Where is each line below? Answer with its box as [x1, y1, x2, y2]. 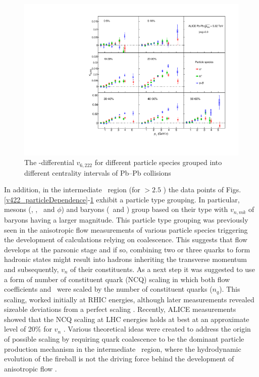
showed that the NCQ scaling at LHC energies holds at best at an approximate [4, 313, 249, 324]
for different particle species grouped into [94, 157, 222, 168]
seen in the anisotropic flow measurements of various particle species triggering [4, 224, 248, 235]
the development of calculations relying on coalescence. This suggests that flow [4, 234, 247, 245]
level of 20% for [4, 324, 52, 334]
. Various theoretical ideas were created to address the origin [63, 324, 251, 334]
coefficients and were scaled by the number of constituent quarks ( [4, 284, 213, 294]
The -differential [24, 157, 74, 168]
